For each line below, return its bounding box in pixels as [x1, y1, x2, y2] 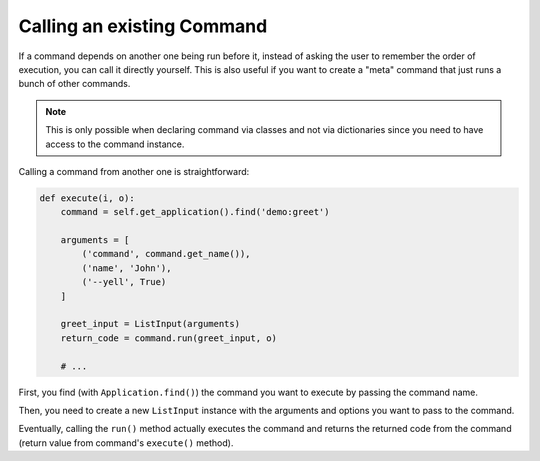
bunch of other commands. [18, 78, 131, 90]
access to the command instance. [45, 138, 185, 150]
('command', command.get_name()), [81, 248, 251, 260]
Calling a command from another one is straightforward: [18, 165, 250, 177]
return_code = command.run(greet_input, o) [60, 332, 277, 344]
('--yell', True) [81, 276, 167, 288]
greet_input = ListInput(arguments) [60, 318, 240, 330]
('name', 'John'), [81, 262, 172, 274]
